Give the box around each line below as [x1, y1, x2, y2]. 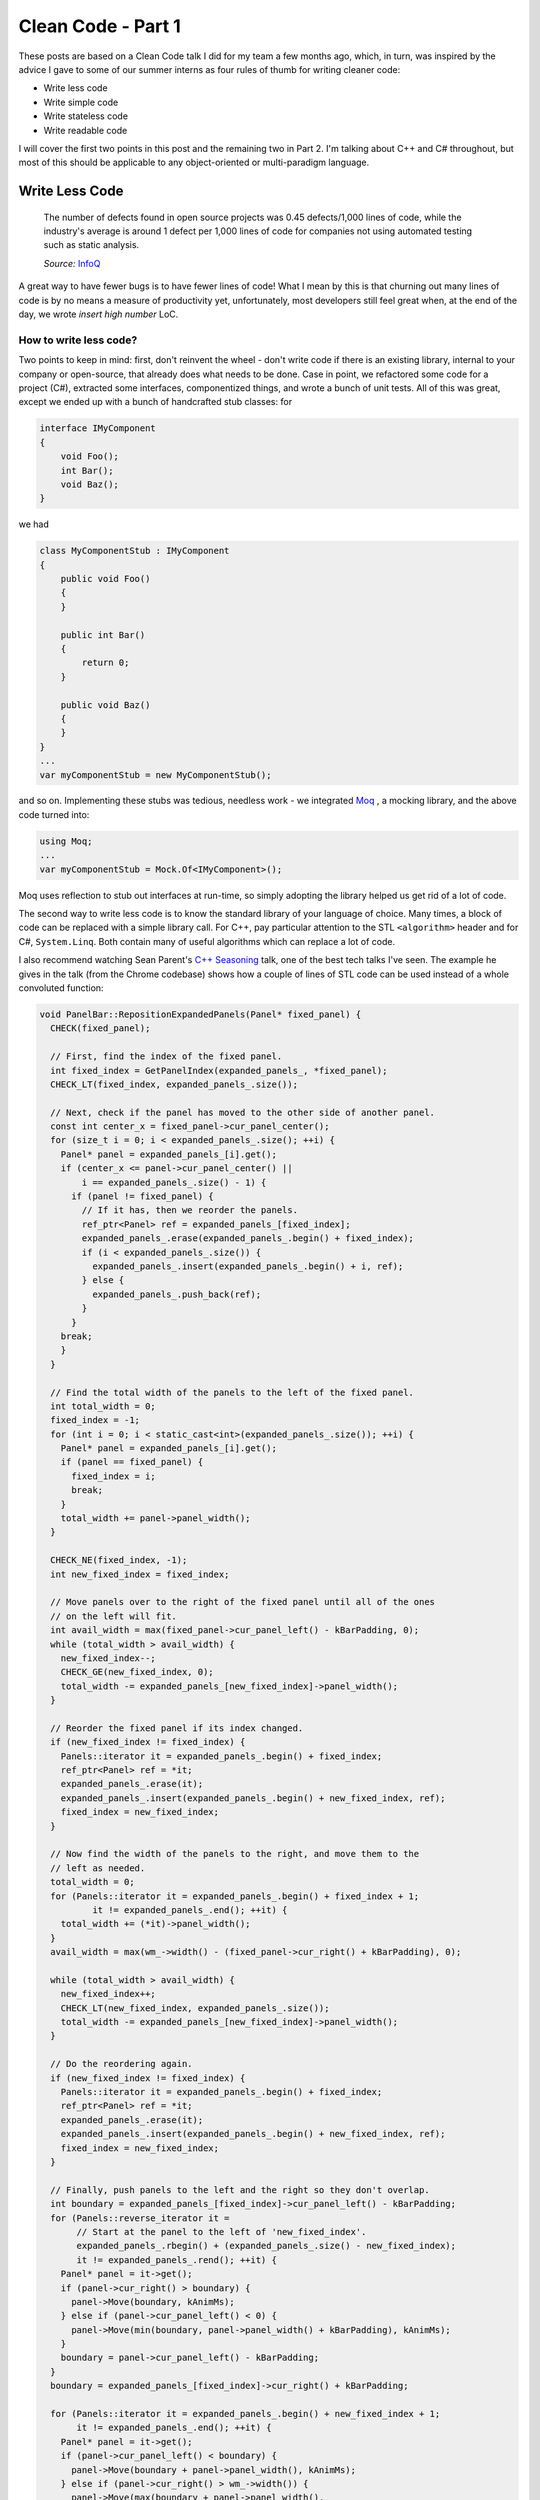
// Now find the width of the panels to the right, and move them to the [50, 1848, 420, 1860]
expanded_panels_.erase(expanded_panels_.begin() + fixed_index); [81, 1233, 415, 1244]
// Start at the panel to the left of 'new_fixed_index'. [76, 2226, 367, 2237]
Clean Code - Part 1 [18, 15, 182, 37]
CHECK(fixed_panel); [50, 1023, 151, 1034]
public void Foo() [60, 573, 151, 585]
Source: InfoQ [43, 257, 101, 269]
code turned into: [18, 808, 90, 820]
